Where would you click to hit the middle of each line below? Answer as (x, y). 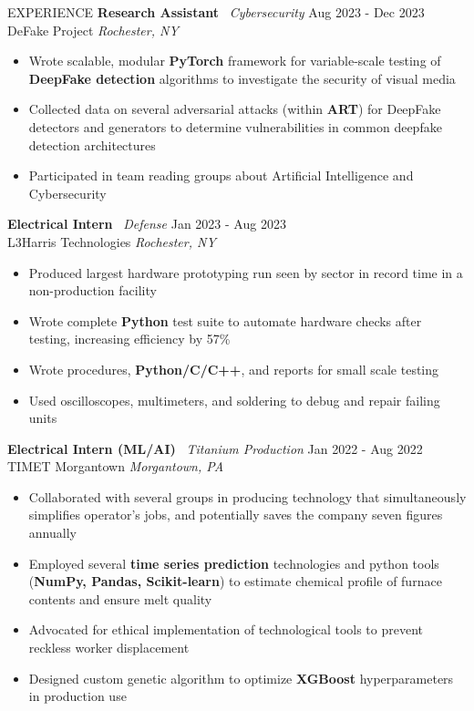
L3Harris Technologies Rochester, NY (112, 241)
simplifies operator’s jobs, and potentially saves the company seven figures (236, 515)
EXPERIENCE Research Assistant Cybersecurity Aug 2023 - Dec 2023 (216, 12)
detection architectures (92, 144)
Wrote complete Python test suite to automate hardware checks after (225, 320)
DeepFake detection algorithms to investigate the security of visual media (242, 78)
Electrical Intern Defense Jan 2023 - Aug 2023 (147, 224)
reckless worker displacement (109, 648)
